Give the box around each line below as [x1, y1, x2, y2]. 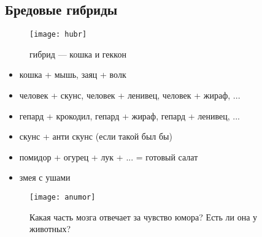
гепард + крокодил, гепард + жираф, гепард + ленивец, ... [19, 109, 240, 122]
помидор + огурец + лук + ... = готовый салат [19, 150, 198, 163]
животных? [29, 222, 71, 235]
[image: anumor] [29, 193, 96, 202]
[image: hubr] [29, 30, 87, 39]
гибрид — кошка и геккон [29, 47, 126, 60]
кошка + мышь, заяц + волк [19, 68, 126, 81]
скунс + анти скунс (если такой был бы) [19, 130, 172, 143]
